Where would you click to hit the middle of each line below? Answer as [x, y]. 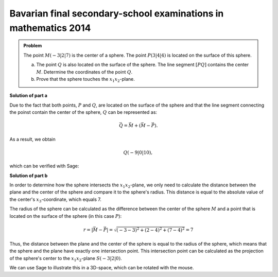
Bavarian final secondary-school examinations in [117, 13]
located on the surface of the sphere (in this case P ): [66, 216]
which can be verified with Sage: [44, 166]
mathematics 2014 [50, 28]
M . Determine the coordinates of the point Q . [84, 72]
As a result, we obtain [33, 139]
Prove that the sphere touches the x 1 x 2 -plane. [85, 80]
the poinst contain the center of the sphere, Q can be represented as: [83, 112]
